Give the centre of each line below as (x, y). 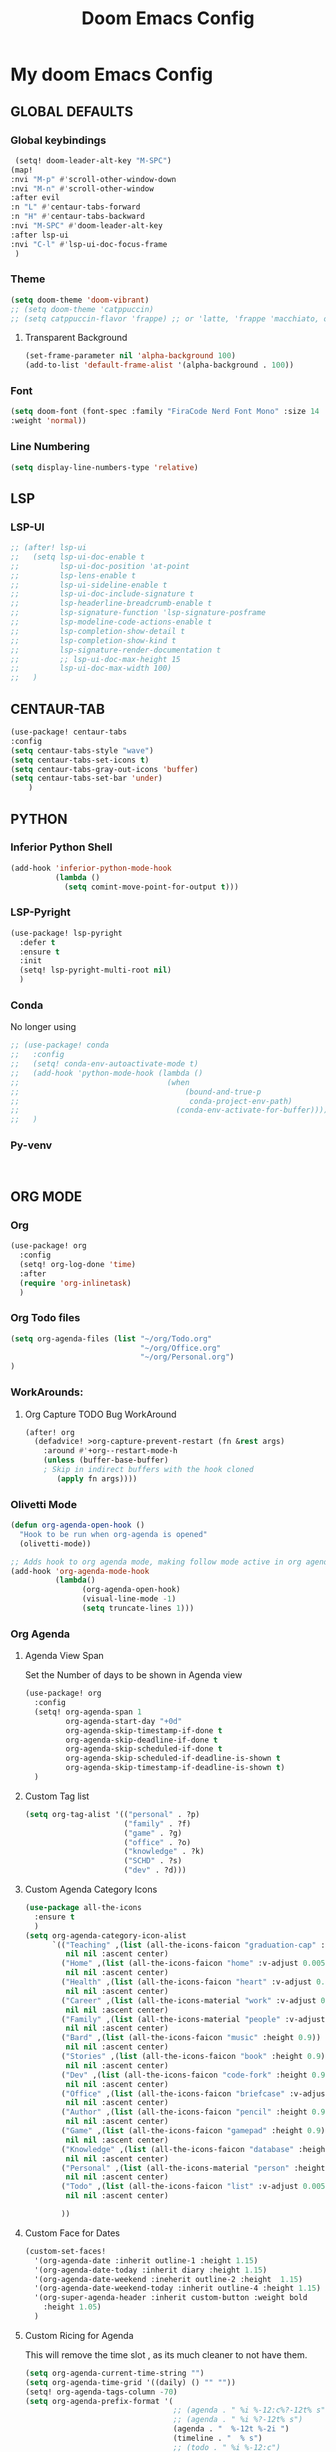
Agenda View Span (64, 1656)
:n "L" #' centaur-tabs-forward (75, 207)
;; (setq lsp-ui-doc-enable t (77, 557)
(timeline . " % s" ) (218, 2438)
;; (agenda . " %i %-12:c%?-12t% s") (251, 2410)
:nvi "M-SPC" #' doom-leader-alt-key (86, 226)
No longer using (43, 1027)
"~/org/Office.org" (180, 1348)
